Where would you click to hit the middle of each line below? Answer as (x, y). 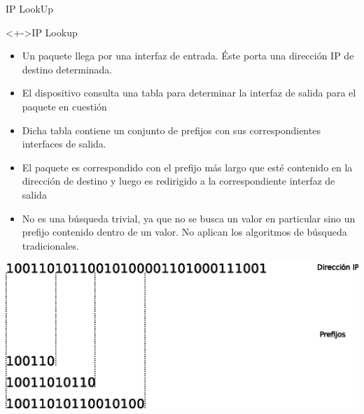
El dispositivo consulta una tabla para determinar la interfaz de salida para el (189, 93)
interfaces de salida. (64, 144)
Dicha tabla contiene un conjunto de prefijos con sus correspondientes (171, 130)
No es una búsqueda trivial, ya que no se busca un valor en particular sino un (189, 218)
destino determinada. (67, 69)
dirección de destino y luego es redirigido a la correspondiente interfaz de (178, 181)
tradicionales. (50, 245)
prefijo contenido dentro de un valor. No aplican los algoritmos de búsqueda (184, 232)
